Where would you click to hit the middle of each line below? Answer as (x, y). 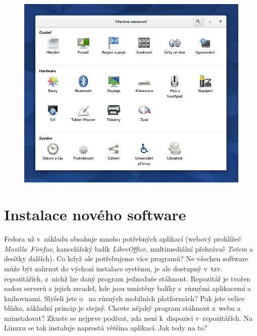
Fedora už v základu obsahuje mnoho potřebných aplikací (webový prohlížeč (123, 239)
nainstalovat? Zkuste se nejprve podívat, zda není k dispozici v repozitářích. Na (128, 318)
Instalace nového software (95, 214)
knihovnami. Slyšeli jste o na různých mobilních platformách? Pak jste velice (124, 298)
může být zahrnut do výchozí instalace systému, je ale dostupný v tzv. (113, 268)
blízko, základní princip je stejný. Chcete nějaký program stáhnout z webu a (122, 308)
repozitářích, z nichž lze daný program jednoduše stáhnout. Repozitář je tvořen (127, 278)
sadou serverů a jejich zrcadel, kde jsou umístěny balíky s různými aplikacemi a (127, 288)
